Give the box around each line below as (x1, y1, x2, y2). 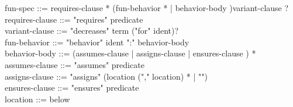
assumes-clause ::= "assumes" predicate (5, 58, 144, 70)
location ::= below (5, 92, 70, 105)
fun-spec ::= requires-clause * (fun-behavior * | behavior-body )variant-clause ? (5, 2, 289, 13)
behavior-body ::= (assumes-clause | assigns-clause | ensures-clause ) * (5, 47, 256, 59)
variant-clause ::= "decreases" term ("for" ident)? (5, 24, 179, 37)
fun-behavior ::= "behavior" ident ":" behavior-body (5, 35, 189, 48)
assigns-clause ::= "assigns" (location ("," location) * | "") (5, 70, 208, 82)
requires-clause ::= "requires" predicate (5, 13, 143, 25)
